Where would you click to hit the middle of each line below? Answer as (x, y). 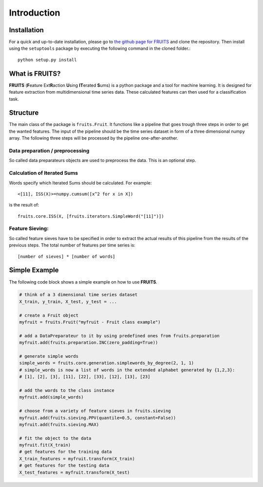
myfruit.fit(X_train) (45, 445)
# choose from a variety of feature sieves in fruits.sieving (95, 411)
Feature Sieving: (29, 228)
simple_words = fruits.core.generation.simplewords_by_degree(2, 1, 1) (107, 363)
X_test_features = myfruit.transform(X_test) (75, 472)
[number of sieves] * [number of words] (66, 256)
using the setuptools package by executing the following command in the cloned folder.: (100, 48)
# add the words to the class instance (67, 390)
